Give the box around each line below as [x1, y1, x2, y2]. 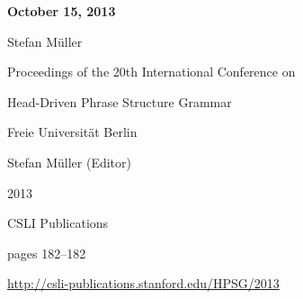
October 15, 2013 [7, 2, 116, 20]
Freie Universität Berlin [7, 122, 138, 141]
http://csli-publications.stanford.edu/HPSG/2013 [7, 274, 280, 293]
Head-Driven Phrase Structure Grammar [7, 92, 232, 111]
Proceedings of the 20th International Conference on [7, 62, 296, 81]
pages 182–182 [7, 243, 86, 262]
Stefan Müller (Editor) [7, 152, 131, 171]
